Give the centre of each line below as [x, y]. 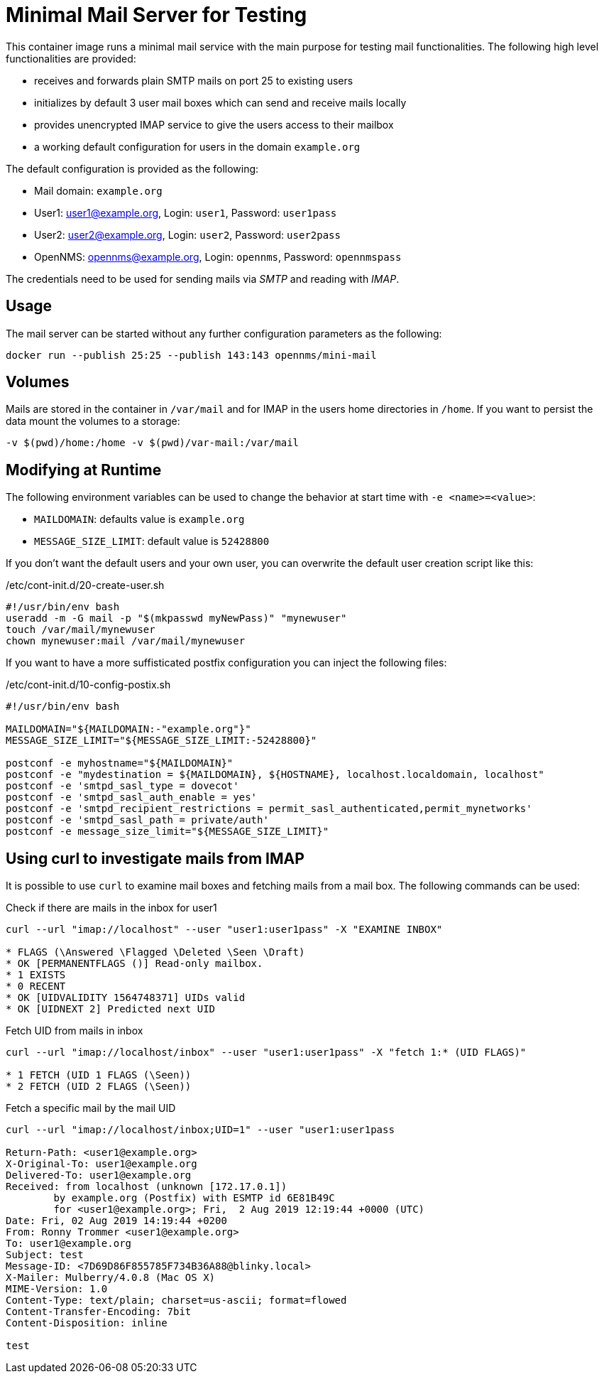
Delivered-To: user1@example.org [99, 1175]
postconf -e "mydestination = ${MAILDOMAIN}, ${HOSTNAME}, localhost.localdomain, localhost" [275, 775]
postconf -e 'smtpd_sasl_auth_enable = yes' [132, 797]
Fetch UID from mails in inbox [75, 1031]
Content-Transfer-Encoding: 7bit [99, 1312]
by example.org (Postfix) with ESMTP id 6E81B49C [194, 1198]
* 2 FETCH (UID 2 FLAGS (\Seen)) [99, 1087]
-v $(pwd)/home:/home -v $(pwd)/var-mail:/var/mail [153, 443]
